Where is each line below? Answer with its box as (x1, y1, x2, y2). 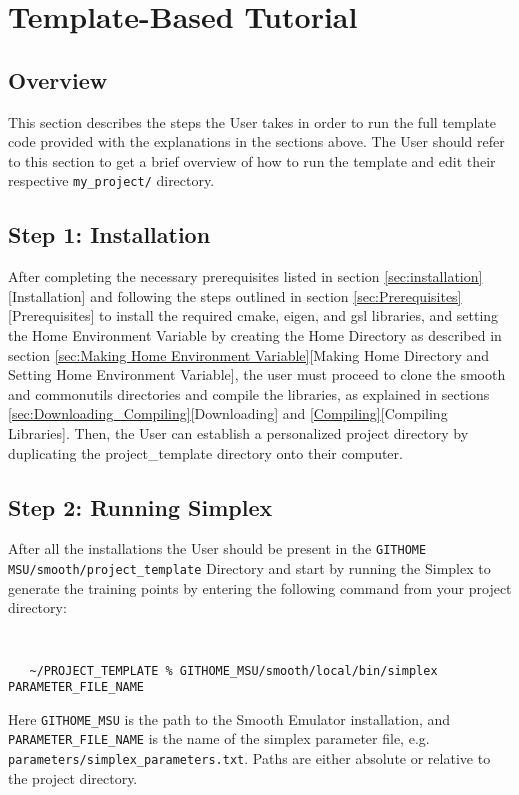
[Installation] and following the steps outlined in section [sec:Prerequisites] (8, 285, 462, 306)
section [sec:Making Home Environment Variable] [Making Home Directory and (8, 344, 490, 365)
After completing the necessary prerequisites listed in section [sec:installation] (8, 266, 483, 287)
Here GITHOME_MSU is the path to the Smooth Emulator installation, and (8, 708, 451, 729)
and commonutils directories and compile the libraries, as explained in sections (8, 383, 490, 404)
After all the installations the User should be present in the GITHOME (8, 538, 427, 559)
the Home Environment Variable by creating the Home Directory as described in (8, 325, 502, 345)
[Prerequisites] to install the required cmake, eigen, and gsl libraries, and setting (8, 305, 499, 326)
